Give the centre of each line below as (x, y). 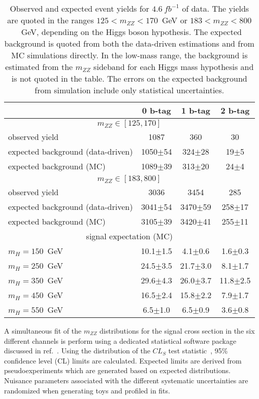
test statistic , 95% (198, 351)
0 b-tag (156, 110)
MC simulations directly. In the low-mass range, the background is (129, 55)
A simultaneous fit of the (43, 331)
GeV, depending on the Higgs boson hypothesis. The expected (131, 32)
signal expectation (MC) (129, 236)
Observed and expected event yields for (79, 8)
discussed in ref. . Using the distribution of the (77, 351)
